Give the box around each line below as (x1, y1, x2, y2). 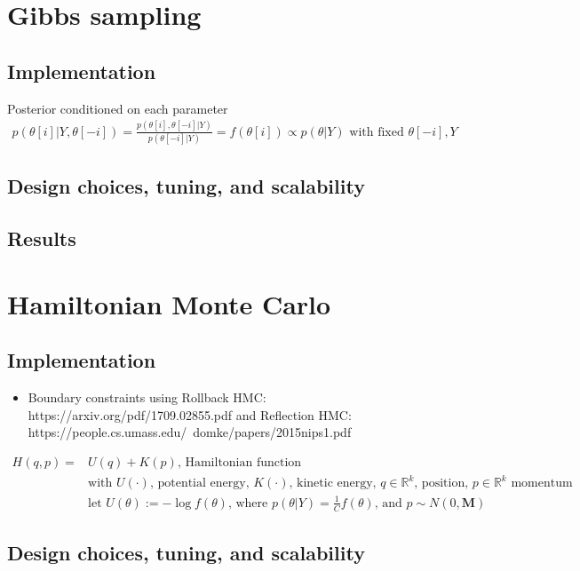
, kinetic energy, (289, 477, 377, 490)
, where (227, 496, 268, 510)
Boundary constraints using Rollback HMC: (28, 387, 266, 406)
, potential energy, (149, 477, 250, 490)
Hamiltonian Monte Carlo (7, 285, 331, 321)
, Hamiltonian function (177, 456, 302, 469)
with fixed (349, 125, 404, 139)
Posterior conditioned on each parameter (7, 99, 228, 117)
